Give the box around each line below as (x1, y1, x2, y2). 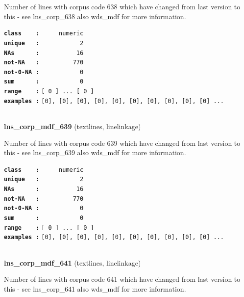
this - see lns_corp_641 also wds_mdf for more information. (4, 283, 186, 294)
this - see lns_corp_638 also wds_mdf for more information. (4, 11, 186, 21)
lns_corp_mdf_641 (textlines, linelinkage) (4, 257, 141, 268)
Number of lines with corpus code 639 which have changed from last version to (4, 137, 241, 148)
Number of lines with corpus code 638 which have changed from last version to (4, 1, 241, 11)
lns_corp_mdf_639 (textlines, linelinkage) (4, 121, 141, 132)
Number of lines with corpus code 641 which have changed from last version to (4, 274, 241, 284)
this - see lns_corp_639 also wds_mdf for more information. (4, 147, 186, 158)
